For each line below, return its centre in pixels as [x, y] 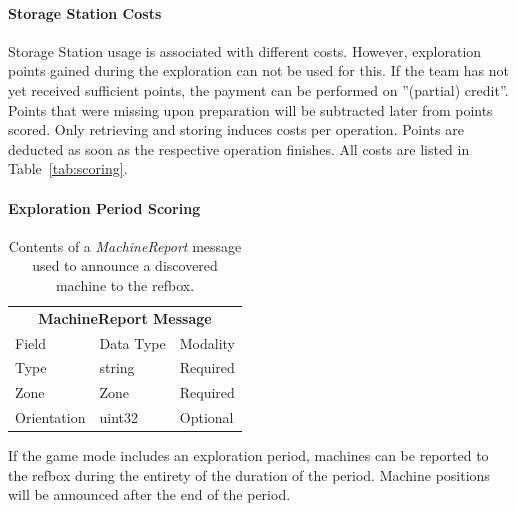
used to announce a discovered [125, 265]
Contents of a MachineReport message [125, 245]
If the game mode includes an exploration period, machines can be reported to [248, 455]
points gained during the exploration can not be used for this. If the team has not [258, 70]
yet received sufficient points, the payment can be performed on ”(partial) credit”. [258, 89]
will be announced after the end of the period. [149, 494]
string [117, 367]
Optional [206, 417]
